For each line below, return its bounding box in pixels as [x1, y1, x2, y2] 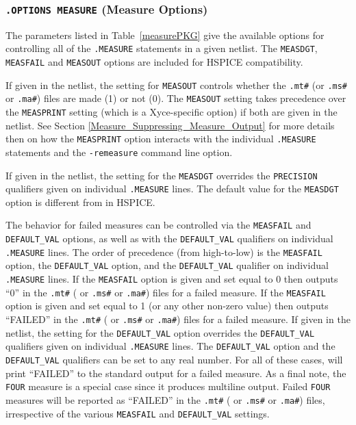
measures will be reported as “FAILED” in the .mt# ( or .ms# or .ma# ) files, [5, 392, 325, 407]
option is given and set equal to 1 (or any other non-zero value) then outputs [5, 298, 329, 313]
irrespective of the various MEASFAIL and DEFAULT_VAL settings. [5, 406, 270, 420]
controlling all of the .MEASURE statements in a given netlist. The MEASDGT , [5, 41, 318, 55]
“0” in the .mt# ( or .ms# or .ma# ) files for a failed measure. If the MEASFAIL [5, 285, 326, 299]
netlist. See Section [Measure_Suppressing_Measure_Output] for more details [5, 118, 335, 132]
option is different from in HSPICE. [5, 194, 155, 209]
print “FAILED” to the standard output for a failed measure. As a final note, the [5, 365, 346, 380]
